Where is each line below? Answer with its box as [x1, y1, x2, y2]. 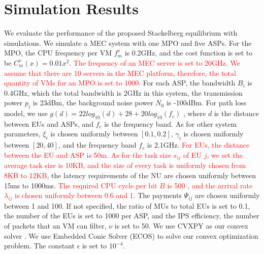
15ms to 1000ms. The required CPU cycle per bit [4, 180, 157, 190]
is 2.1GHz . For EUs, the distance [147, 139, 250, 150]
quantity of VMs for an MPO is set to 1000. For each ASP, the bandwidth [4, 77, 236, 88]
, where [183, 108, 206, 119]
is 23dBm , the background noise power [32, 97, 153, 108]
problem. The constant [4, 240, 75, 251]
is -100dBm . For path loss [166, 97, 247, 108]
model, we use [4, 108, 48, 119]
